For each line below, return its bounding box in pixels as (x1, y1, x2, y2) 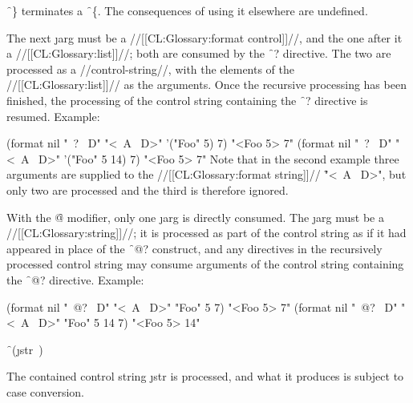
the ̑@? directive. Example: (6, 271, 144, 288)
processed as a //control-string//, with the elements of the (6, 60, 295, 77)
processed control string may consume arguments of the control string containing (6, 256, 404, 272)
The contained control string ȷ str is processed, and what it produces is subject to (6, 368, 404, 385)
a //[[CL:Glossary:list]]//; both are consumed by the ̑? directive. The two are (6, 45, 391, 62)
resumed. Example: (6, 107, 100, 124)
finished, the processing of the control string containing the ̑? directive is (6, 91, 368, 108)
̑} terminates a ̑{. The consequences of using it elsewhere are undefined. (6, 2, 368, 18)
